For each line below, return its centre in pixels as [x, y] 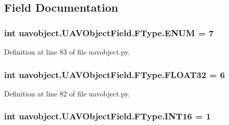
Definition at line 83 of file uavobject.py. [67, 52]
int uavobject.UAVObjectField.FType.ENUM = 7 [109, 32]
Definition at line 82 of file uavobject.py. [67, 93]
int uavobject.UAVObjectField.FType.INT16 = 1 [108, 116]
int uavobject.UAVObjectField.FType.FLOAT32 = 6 [114, 74]
